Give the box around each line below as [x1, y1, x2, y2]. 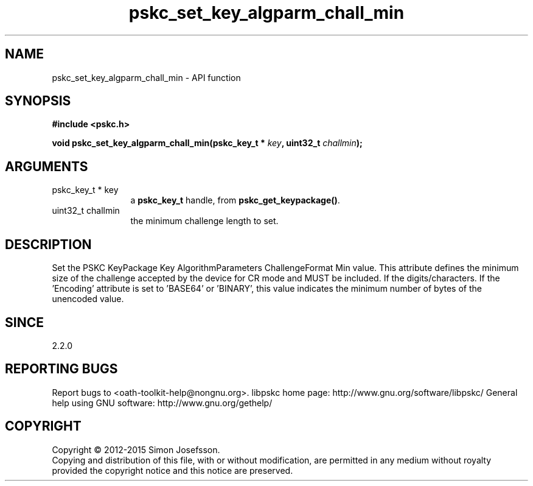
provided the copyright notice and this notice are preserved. [52, 465, 293, 476]
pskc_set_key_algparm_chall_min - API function [52, 72, 241, 83]
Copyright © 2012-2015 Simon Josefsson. [52, 444, 220, 455]
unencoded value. [52, 294, 124, 305]
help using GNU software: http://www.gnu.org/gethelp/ [52, 397, 273, 408]
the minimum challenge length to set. [130, 216, 279, 227]
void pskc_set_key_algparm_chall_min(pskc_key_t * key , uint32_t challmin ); [52, 138, 363, 149]
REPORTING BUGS [5, 361, 118, 377]
